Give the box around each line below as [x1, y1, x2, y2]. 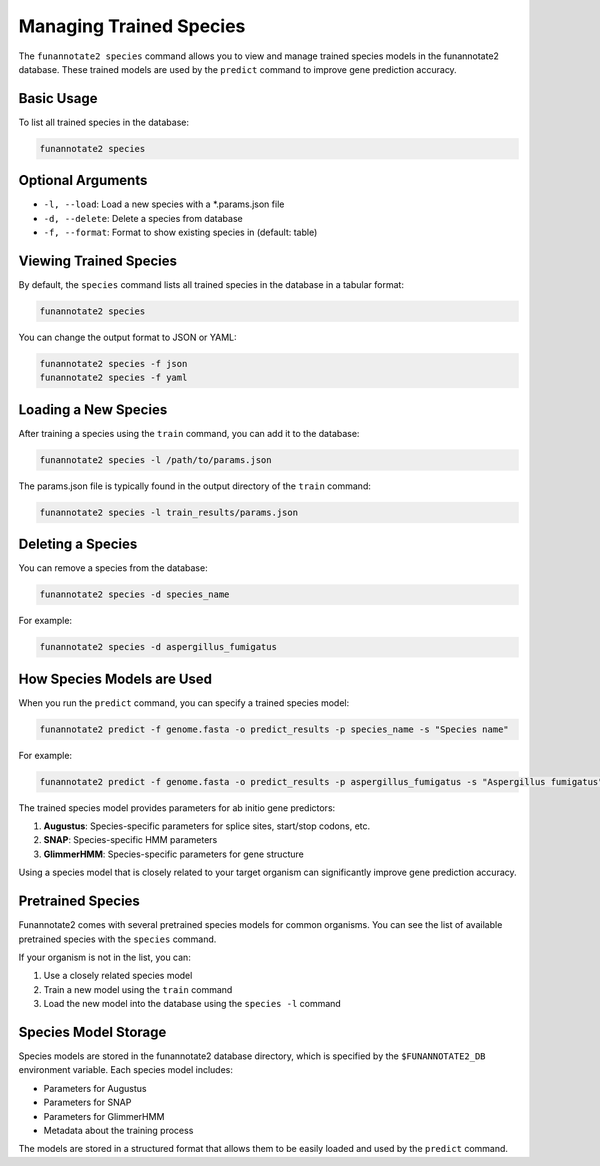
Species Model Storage [18, 1023, 167, 1040]
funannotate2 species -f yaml [39, 372, 188, 384]
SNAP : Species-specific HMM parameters [43, 834, 218, 846]
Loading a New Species [18, 401, 168, 418]
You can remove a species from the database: [18, 562, 209, 574]
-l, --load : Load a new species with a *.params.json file [43, 198, 285, 210]
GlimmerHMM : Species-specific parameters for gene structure [43, 848, 304, 860]
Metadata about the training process [43, 1124, 194, 1136]
